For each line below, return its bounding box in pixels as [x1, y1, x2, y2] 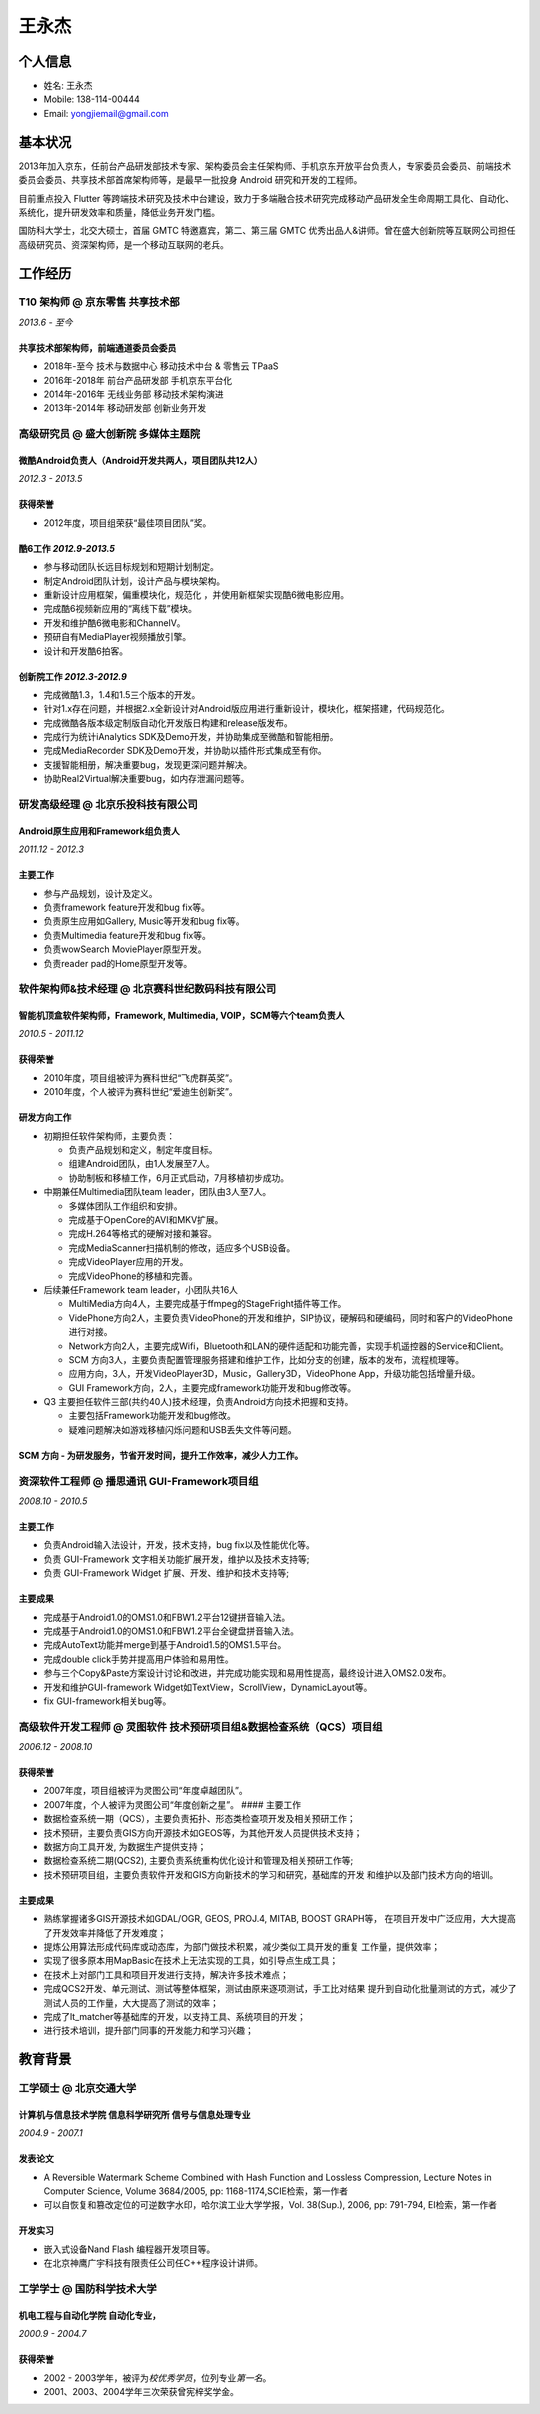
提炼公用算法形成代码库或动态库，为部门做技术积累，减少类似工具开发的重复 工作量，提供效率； [43, 1940, 440, 1952]
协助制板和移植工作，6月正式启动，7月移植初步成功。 [68, 1171, 290, 1184]
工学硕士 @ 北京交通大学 [18, 2081, 137, 2095]
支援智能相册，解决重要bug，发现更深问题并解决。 [43, 758, 253, 770]
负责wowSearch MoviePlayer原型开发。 [43, 943, 207, 955]
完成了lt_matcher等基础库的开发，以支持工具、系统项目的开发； [43, 2010, 307, 2022]
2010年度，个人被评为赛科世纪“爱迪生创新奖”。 [43, 1086, 239, 1098]
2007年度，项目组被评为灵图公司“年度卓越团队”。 [43, 1785, 249, 1797]
